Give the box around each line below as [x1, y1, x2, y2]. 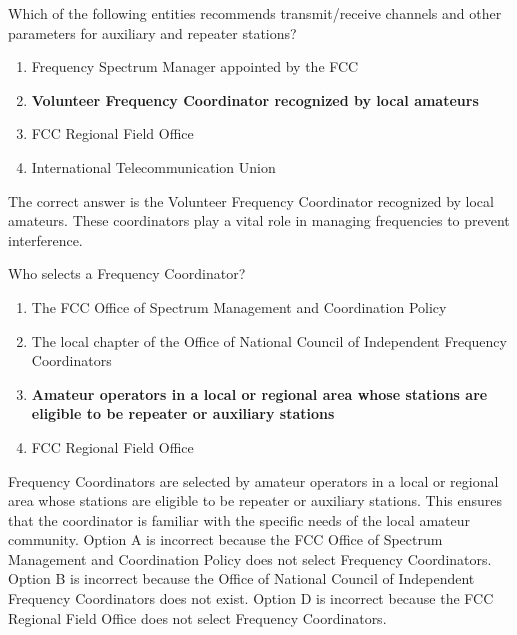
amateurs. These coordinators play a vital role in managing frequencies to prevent [8, 210, 510, 231]
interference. [8, 229, 83, 250]
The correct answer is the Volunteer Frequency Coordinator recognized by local [8, 190, 494, 211]
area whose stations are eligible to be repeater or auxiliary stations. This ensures [8, 490, 502, 511]
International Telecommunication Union [31, 156, 276, 177]
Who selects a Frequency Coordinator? [8, 263, 246, 284]
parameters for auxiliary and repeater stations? [8, 22, 297, 43]
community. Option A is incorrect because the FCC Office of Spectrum [8, 529, 443, 550]
